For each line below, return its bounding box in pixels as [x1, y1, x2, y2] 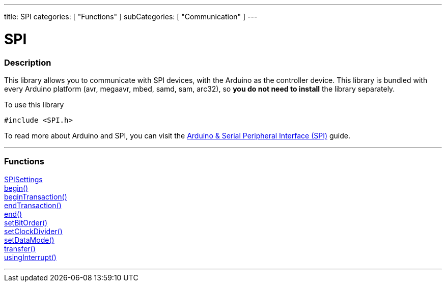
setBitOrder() [4, 218, 48, 227]
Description [4, 57, 51, 68]
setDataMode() [4, 235, 54, 244]
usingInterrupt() [4, 252, 57, 262]
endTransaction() [4, 201, 62, 210]
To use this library [4, 100, 64, 109]
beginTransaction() [4, 192, 67, 201]
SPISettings [4, 175, 43, 184]
